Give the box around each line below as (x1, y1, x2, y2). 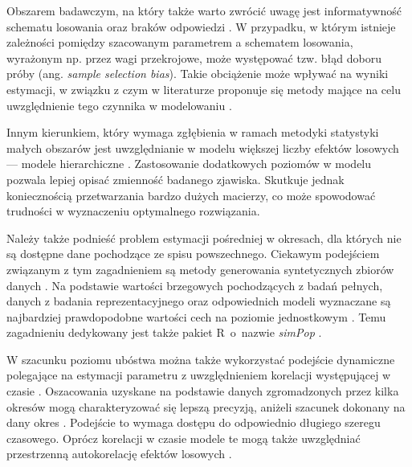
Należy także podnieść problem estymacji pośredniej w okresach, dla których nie (6, 229, 402, 246)
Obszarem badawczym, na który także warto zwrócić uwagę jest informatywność (6, 2, 402, 18)
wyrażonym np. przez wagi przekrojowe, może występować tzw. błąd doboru (6, 49, 381, 66)
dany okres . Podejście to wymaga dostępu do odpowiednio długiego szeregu (6, 414, 381, 431)
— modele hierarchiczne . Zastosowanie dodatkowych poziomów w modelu (6, 155, 372, 172)
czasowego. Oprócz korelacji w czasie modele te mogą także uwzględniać (6, 429, 361, 446)
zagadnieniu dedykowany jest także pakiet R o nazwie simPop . (6, 324, 322, 341)
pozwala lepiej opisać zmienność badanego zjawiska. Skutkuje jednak (6, 170, 345, 187)
